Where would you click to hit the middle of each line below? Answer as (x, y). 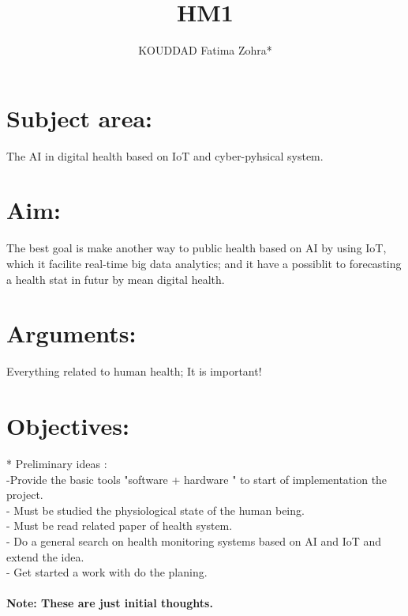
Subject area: (79, 117)
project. (25, 495)
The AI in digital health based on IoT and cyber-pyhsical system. (165, 155)
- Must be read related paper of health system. (120, 525)
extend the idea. (45, 556)
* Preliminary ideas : (57, 463)
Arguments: (71, 333)
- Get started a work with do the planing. (107, 572)
